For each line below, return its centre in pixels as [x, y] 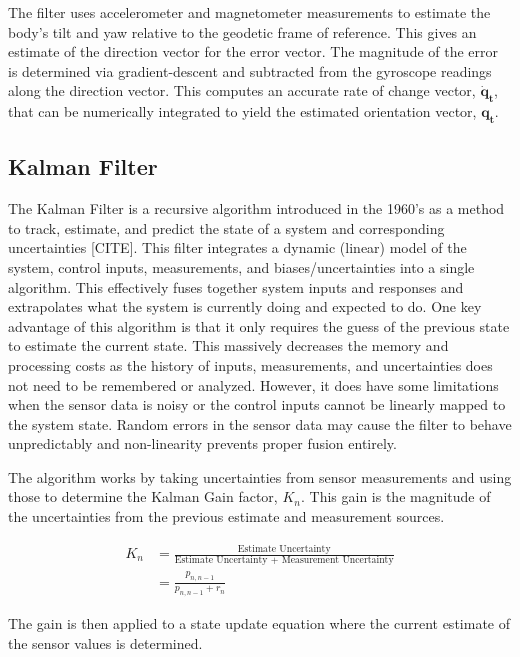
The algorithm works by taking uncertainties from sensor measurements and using [260, 476]
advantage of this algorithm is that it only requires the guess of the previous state [259, 325]
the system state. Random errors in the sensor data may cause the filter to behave [260, 423]
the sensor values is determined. [105, 643]
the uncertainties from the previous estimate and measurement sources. [226, 516]
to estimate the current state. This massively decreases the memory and [228, 345]
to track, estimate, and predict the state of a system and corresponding [226, 227]
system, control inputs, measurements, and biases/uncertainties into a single [241, 266]
